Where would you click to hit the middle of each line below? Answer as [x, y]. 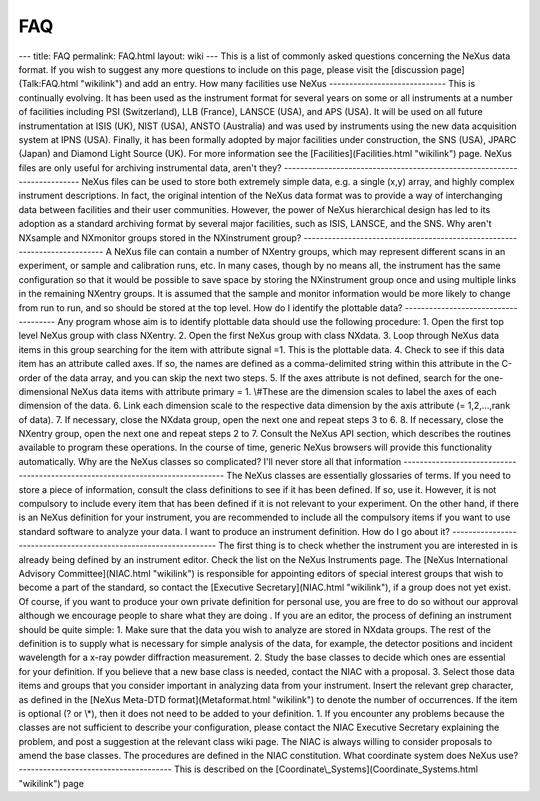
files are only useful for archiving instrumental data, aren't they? [150, 167]
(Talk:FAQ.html [48, 84]
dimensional [43, 391]
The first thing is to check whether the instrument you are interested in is [368, 546]
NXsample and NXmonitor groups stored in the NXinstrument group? [160, 237]
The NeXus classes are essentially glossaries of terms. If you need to [369, 476]
